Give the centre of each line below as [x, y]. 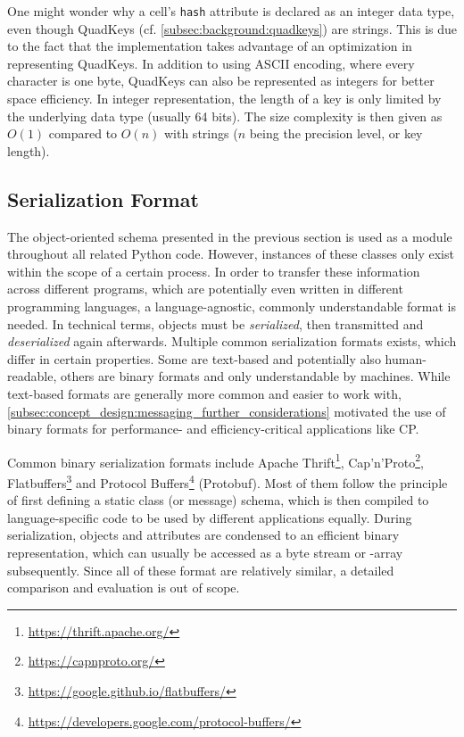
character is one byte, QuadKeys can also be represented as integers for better [221, 81]
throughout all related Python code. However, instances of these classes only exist [231, 254]
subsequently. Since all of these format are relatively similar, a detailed [201, 570]
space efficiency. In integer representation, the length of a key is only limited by [224, 99]
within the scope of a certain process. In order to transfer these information [214, 271]
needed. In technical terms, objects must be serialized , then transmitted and [215, 323]
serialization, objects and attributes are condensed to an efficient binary [203, 535]
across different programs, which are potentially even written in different [205, 289]
